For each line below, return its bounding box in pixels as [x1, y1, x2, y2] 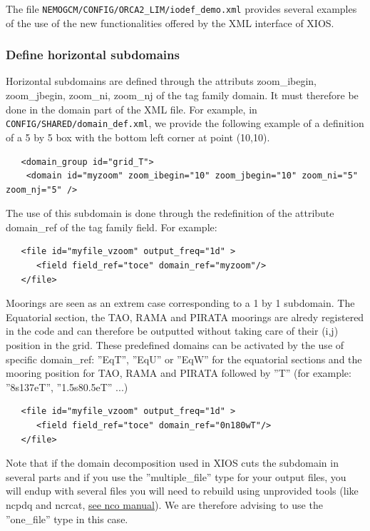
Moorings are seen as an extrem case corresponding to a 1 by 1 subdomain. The [6, 295, 355, 310]
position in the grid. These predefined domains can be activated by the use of [6, 338, 344, 353]
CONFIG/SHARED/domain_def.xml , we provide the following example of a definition [6, 116, 364, 131]
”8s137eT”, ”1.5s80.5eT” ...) [6, 379, 128, 394]
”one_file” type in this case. [6, 511, 128, 526]
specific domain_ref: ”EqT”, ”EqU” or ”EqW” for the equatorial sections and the [6, 351, 362, 366]
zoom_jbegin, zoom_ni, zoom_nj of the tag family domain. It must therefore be [6, 88, 359, 103]
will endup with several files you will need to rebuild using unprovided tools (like [6, 483, 359, 498]
